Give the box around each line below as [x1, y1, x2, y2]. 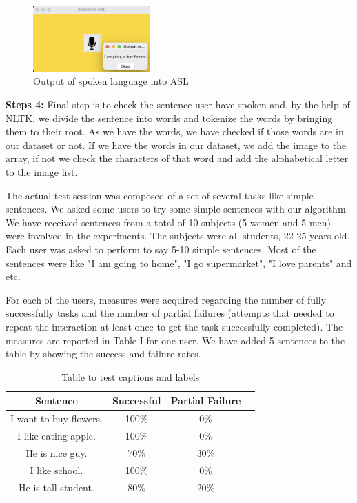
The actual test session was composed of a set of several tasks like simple [6, 188, 314, 202]
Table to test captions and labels [61, 369, 200, 384]
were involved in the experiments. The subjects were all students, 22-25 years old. [6, 228, 350, 243]
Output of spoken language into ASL [33, 74, 189, 88]
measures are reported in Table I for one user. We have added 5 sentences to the [6, 333, 345, 347]
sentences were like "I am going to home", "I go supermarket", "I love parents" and [6, 255, 352, 270]
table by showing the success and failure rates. [6, 346, 201, 361]
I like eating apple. [17, 428, 96, 442]
